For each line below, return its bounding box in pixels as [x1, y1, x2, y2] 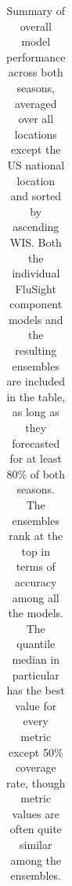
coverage [15, 759, 56, 776]
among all [12, 589, 59, 605]
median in [12, 650, 60, 667]
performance [6, 48, 66, 65]
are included [6, 373, 66, 389]
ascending [13, 218, 59, 235]
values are [12, 805, 59, 821]
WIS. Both [9, 233, 62, 250]
